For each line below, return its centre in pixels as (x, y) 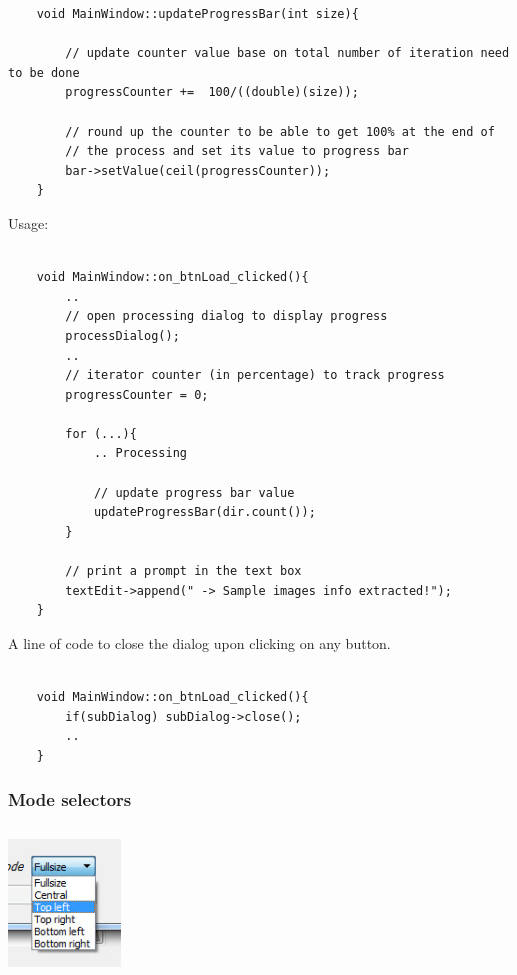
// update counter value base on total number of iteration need (287, 53)
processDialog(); (122, 335)
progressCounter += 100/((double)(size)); (212, 92)
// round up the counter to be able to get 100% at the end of (280, 131)
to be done (44, 72)
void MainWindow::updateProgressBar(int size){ (197, 14)
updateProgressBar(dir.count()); (204, 512)
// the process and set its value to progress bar (237, 151)
